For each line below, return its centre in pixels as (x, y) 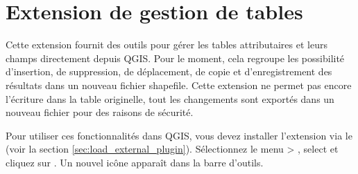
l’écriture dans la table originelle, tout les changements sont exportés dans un (170, 98)
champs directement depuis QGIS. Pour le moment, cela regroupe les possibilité (175, 58)
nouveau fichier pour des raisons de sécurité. (100, 112)
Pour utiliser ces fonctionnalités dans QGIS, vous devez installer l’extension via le (179, 135)
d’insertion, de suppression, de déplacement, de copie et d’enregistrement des (169, 71)
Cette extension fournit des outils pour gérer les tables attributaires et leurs (167, 45)
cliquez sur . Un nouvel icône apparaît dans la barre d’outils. (135, 162)
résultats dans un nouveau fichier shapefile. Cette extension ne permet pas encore (179, 85)
